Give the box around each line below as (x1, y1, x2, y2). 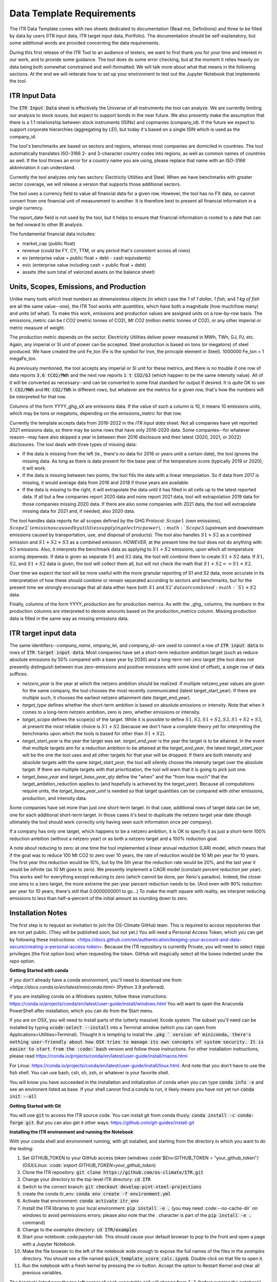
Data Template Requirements (9, 8, 136, 19)
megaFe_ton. (9, 355, 37, 362)
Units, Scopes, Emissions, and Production (9, 283, 146, 291)
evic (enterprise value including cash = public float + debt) (22, 262, 146, 268)
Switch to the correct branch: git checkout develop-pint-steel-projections (22, 1184, 202, 1190)
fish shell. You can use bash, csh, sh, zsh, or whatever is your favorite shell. (9, 1070, 169, 1076)
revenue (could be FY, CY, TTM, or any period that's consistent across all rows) (22, 248, 191, 254)
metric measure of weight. (9, 325, 65, 331)
